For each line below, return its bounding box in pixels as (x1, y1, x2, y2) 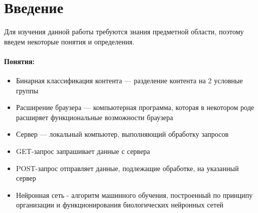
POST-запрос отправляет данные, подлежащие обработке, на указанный (16, 163, 239, 173)
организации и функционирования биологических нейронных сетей (16, 199, 224, 210)
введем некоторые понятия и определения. (4, 36, 135, 46)
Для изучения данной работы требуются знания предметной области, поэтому (4, 26, 244, 37)
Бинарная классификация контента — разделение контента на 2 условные (16, 75, 243, 86)
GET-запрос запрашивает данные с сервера (16, 146, 150, 156)
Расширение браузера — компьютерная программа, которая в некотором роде (16, 102, 254, 113)
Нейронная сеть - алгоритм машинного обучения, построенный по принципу (16, 189, 253, 200)
